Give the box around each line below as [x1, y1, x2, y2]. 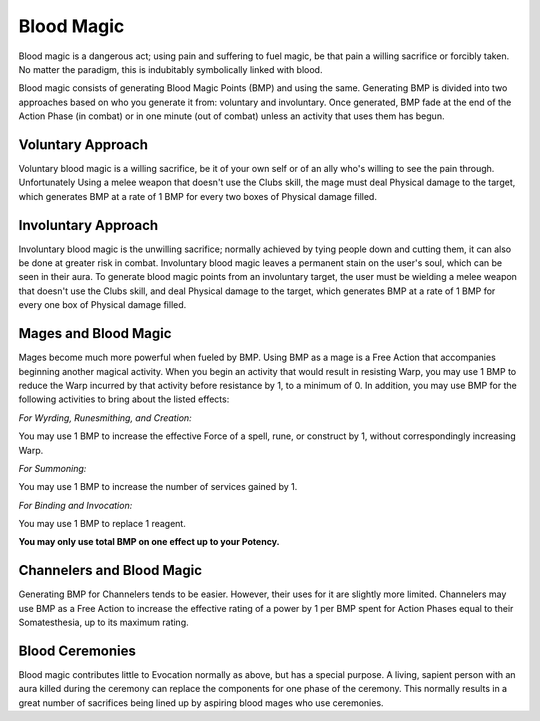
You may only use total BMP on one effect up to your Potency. [18, 536, 280, 548]
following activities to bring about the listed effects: [18, 393, 230, 405]
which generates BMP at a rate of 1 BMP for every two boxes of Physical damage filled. [18, 190, 377, 202]
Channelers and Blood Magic [18, 562, 203, 579]
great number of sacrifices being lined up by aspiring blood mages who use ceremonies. [18, 696, 384, 709]
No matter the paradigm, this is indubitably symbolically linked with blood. [18, 63, 323, 75]
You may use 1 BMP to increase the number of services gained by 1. [18, 481, 298, 493]
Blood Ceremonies [18, 642, 137, 659]
